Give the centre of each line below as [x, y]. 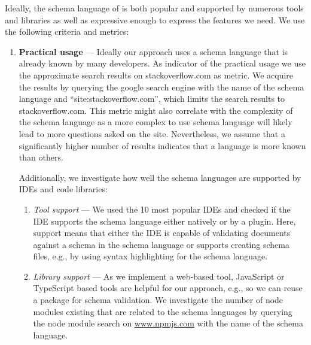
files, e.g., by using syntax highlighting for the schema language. [150, 256]
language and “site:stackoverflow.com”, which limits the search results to [152, 99]
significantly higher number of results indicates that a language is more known [162, 145]
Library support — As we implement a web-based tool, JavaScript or [159, 276]
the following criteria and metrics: [67, 31]
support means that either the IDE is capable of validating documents [162, 233]
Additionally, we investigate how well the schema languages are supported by [160, 177]
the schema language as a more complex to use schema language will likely [155, 122]
